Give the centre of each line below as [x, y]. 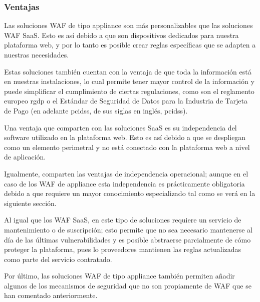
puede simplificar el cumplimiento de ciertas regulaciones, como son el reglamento [129, 91]
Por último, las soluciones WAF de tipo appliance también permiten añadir [119, 276]
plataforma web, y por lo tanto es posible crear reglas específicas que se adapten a [130, 45]
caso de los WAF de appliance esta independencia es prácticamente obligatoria [124, 183]
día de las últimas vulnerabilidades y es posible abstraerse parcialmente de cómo [127, 239]
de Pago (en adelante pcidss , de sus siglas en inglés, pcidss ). [96, 110]
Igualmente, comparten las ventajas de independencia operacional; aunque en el [126, 173]
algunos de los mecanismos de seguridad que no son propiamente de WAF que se [128, 285]
